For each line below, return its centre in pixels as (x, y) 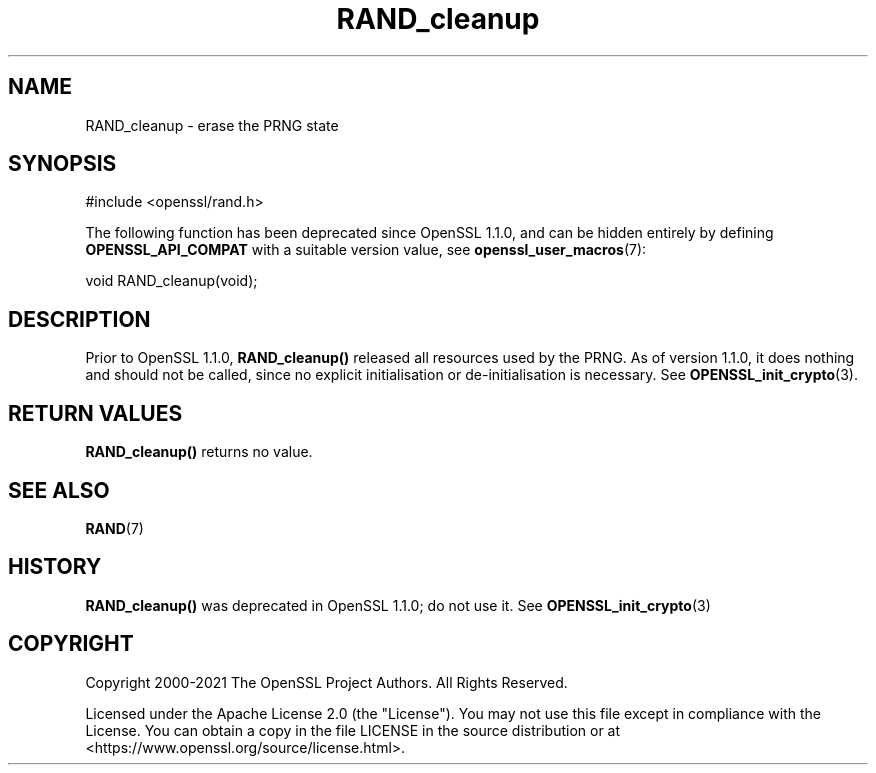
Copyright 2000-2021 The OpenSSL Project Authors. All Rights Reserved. (326, 682)
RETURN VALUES (95, 413)
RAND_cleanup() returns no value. (199, 452)
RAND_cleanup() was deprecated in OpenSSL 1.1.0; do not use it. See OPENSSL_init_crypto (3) (398, 605)
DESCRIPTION (79, 319)
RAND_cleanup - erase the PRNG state (212, 125)
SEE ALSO (59, 490)
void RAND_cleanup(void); (171, 281)
